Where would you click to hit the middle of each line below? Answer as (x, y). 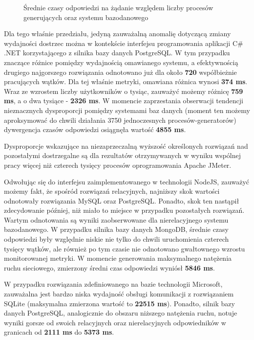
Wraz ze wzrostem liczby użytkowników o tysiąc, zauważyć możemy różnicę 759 (124, 91)
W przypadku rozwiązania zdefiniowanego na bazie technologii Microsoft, (113, 284)
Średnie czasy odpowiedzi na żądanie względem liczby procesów (118, 7)
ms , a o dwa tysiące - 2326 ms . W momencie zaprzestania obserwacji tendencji (124, 101)
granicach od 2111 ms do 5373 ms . (59, 332)
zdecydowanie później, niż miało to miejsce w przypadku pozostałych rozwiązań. (124, 210)
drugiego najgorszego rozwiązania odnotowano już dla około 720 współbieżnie (120, 72)
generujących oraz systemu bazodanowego (86, 17)
